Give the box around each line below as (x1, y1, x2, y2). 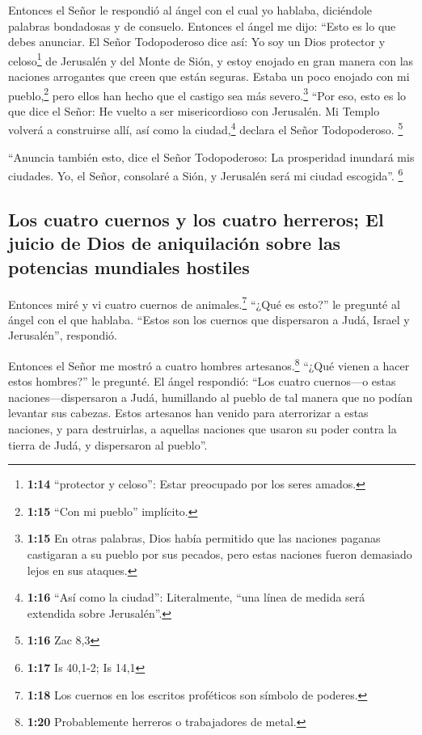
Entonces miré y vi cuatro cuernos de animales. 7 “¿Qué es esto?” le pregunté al (8, 293, 400, 312)
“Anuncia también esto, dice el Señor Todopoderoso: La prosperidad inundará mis (8, 148, 415, 165)
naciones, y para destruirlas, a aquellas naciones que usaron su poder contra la (8, 420, 397, 437)
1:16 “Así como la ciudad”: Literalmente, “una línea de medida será (27, 589, 365, 606)
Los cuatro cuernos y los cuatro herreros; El (8, 206, 384, 231)
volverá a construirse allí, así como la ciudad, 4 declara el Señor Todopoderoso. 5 (8, 119, 403, 138)
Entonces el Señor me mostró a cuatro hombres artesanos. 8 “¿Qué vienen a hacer (8, 354, 410, 374)
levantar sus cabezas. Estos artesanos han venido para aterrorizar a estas (8, 404, 369, 421)
